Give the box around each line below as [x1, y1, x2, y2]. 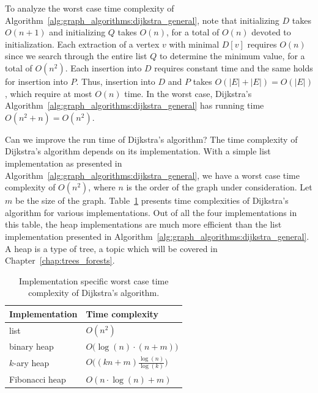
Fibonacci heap [9, 372, 66, 385]
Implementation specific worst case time [18, 274, 169, 287]
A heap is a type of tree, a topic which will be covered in [5, 242, 218, 254]
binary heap [9, 339, 54, 352]
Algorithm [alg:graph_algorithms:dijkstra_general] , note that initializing [5, 13, 279, 26]
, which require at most [5, 87, 92, 99]
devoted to [251, 26, 291, 38]
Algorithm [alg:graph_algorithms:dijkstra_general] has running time [5, 99, 264, 112]
